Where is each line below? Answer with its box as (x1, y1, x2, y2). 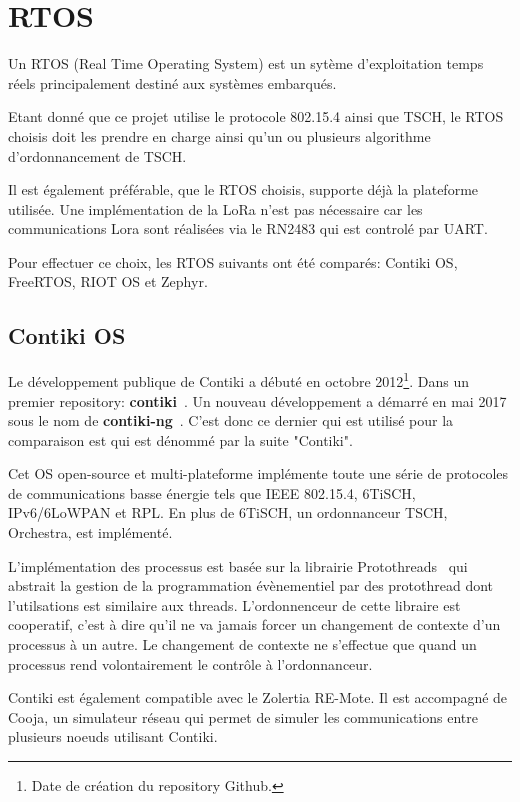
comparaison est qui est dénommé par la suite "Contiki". (8, 429, 353, 450)
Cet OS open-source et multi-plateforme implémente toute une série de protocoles (8, 463, 509, 484)
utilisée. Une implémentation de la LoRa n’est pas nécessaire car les (8, 198, 423, 219)
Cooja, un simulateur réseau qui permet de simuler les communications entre (8, 706, 478, 727)
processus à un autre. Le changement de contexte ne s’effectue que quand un (8, 634, 477, 655)
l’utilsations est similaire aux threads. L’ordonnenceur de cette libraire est (8, 594, 461, 615)
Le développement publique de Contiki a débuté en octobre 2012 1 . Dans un (8, 368, 469, 391)
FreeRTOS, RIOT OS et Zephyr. (8, 271, 208, 292)
